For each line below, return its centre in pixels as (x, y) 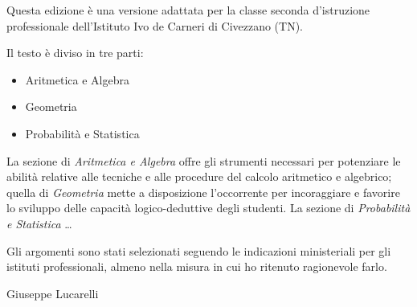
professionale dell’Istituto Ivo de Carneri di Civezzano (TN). (155, 25)
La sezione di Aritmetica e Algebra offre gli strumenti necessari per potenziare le (204, 160)
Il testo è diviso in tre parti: (75, 53)
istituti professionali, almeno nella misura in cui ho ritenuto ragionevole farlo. (197, 266)
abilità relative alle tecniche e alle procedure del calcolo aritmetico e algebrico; (199, 176)
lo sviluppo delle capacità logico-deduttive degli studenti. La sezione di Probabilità (208, 208)
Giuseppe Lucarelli (53, 293)
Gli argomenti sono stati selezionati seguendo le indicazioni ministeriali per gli (199, 250)
